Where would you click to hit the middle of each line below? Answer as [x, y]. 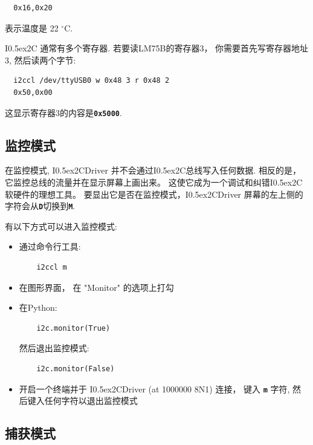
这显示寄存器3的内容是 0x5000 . [63, 112]
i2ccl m [52, 268]
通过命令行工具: [50, 246]
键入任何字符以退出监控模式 [82, 401]
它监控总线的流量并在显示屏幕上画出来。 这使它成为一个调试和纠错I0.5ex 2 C [154, 182]
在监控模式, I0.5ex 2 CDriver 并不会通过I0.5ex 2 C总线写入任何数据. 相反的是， [153, 170]
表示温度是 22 [32, 28]
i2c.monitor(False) [76, 369]
